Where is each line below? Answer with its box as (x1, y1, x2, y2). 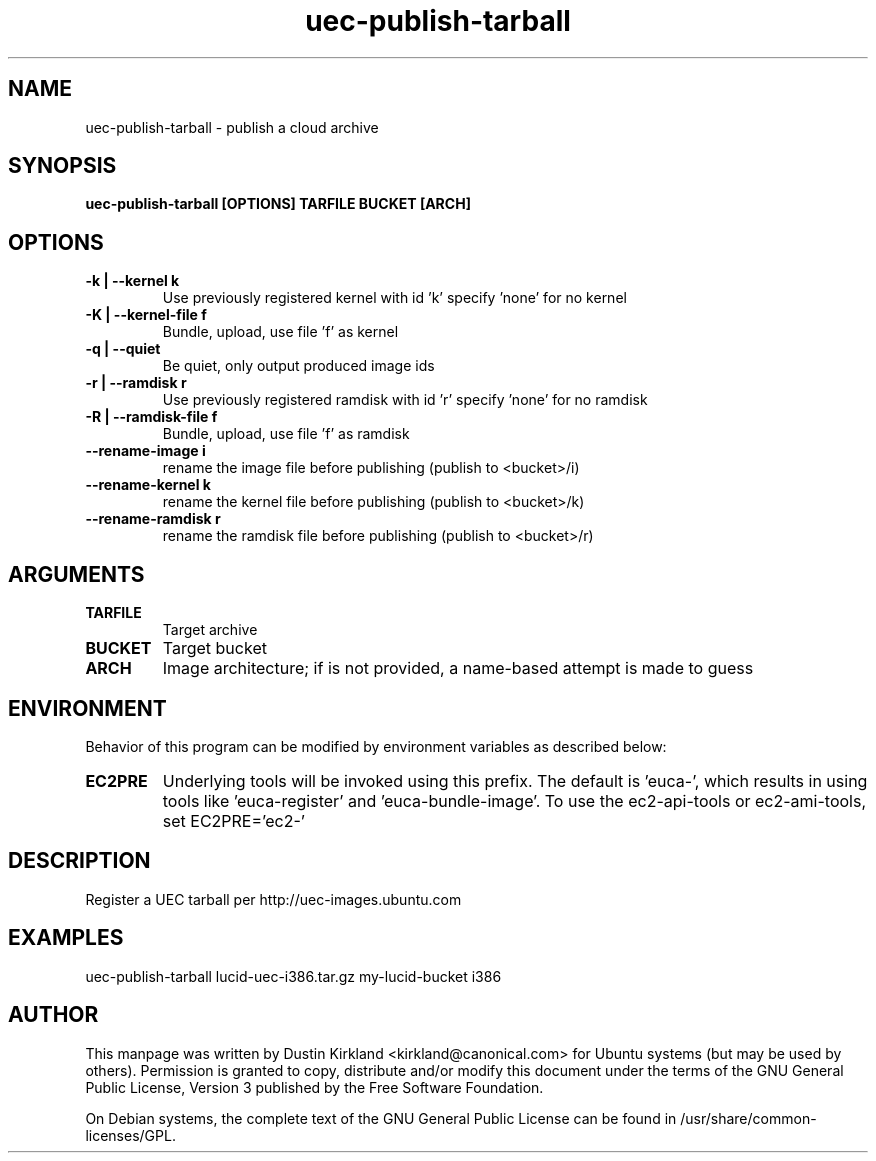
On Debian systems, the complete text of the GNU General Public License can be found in (85, 1109, 677, 1127)
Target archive (162, 621, 258, 639)
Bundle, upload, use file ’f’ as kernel (162, 323, 399, 341)
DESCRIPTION (8, 848, 151, 874)
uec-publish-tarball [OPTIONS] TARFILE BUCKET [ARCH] (85, 195, 471, 213)
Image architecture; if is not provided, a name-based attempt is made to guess (162, 658, 754, 679)
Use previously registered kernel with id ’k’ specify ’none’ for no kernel (162, 289, 627, 307)
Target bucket (162, 638, 267, 659)
